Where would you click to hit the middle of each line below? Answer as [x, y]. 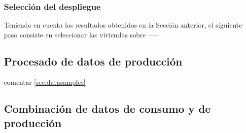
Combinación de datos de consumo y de [107, 108]
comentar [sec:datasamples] [45, 82]
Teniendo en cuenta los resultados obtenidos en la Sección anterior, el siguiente [123, 25]
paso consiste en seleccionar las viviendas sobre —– [81, 34]
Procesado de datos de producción [93, 61]
